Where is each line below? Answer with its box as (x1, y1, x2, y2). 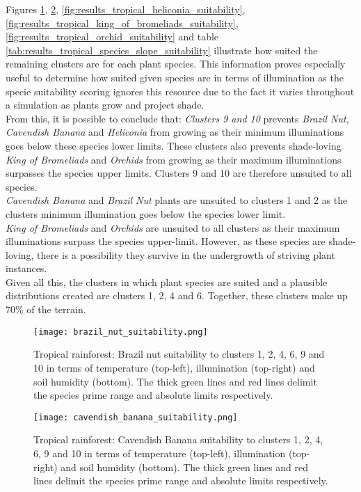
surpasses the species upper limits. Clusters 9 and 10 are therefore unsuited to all (6, 166, 352, 180)
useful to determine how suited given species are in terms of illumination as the (6, 70, 344, 84)
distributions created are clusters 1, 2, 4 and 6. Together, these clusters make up (6, 288, 348, 303)
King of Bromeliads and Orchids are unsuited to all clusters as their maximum (6, 220, 340, 235)
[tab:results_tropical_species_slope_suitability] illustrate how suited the (6, 42, 318, 57)
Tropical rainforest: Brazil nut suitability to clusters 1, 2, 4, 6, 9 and (33, 347, 325, 361)
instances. (6, 261, 47, 276)
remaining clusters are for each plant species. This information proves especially (6, 56, 346, 71)
